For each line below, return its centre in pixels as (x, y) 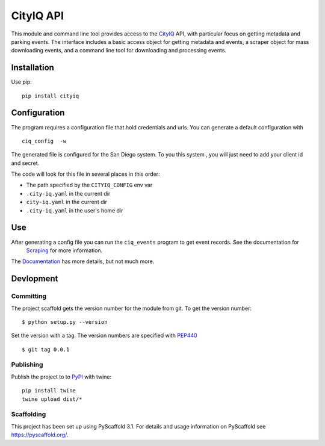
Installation (32, 68)
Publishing (27, 365)
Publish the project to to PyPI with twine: (61, 377)
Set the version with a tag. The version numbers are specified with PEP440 (104, 336)
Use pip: (22, 82)
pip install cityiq (51, 96)
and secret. (25, 163)
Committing (29, 296)
